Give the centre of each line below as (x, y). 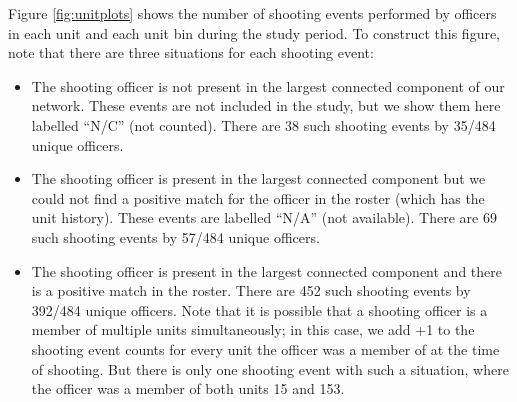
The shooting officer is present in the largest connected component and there (266, 270)
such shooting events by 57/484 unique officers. (175, 236)
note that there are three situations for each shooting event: (191, 52)
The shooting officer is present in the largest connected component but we (258, 178)
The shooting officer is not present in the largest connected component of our (268, 85)
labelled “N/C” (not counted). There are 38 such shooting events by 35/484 (263, 124)
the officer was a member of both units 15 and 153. (188, 388)
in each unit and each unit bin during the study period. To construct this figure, (254, 32)
